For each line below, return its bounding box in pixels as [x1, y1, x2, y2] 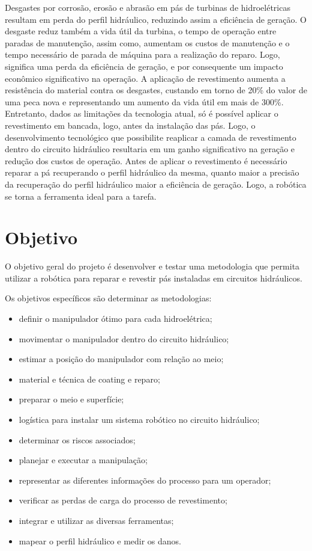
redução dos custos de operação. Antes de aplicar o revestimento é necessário [5, 154, 287, 167]
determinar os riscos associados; [19, 433, 136, 446]
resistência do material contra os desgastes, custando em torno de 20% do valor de [5, 84, 307, 96]
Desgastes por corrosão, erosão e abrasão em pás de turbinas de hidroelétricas [5, 1, 290, 13]
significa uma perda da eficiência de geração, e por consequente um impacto [5, 60, 283, 72]
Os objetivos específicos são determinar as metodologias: [5, 292, 212, 304]
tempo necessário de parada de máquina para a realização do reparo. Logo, [5, 48, 280, 61]
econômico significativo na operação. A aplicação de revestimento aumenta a [5, 72, 286, 84]
